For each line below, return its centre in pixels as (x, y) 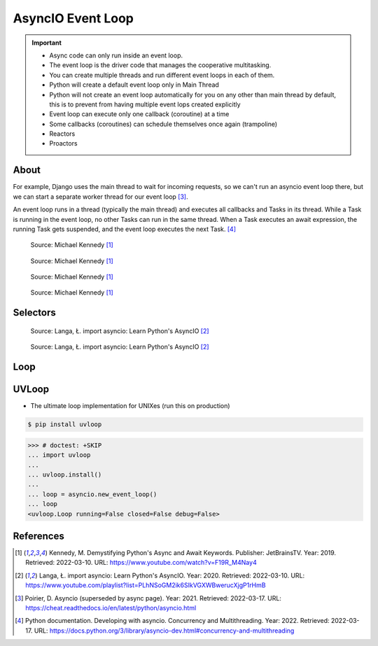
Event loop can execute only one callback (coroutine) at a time (139, 114)
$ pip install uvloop (65, 424)
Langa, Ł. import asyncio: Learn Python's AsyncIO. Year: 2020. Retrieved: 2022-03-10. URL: (172, 575)
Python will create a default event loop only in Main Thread (134, 85)
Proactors (63, 143)
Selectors (34, 313)
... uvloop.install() (65, 475)
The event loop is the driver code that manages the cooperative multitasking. (160, 65)
